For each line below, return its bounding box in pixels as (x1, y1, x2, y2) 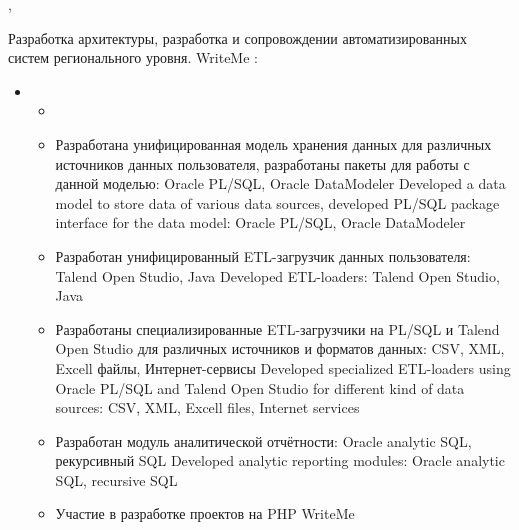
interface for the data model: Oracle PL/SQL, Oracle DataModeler (55, 212, 466, 233)
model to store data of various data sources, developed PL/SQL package (55, 192, 500, 213)
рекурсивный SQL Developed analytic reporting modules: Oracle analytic (55, 450, 505, 471)
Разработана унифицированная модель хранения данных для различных (55, 133, 492, 154)
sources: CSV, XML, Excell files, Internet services (55, 397, 360, 418)
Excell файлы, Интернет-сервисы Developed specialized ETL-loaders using (55, 357, 511, 378)
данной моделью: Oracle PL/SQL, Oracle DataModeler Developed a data (55, 173, 506, 194)
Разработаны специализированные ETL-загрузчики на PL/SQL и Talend (55, 318, 500, 339)
